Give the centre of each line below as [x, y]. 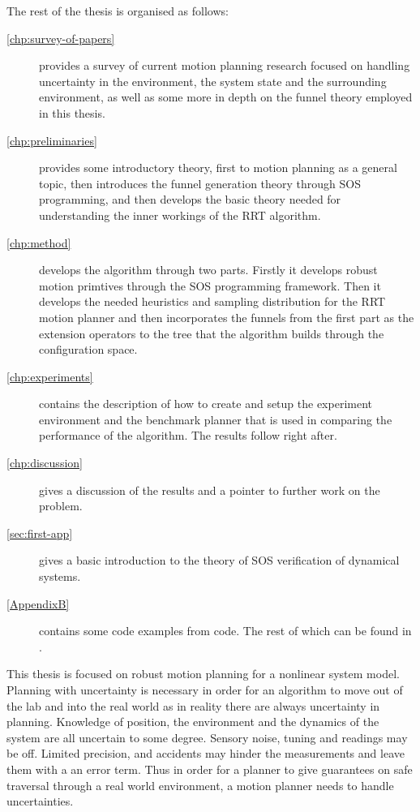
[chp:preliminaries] [52, 140]
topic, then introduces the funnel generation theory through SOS [200, 183]
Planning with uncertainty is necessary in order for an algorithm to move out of [205, 690]
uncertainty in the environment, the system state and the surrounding [213, 81]
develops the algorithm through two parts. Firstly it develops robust [208, 270]
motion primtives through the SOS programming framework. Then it [210, 285]
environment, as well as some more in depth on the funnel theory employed [226, 97]
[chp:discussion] [45, 463]
